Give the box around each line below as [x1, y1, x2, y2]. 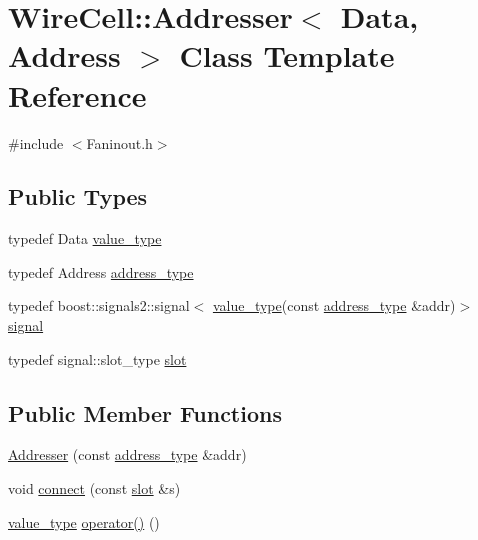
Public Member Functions [8, 397, 282, 428]
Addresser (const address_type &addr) [8, 444, 247, 465]
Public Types [8, 181, 148, 212]
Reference [8, 74, 147, 115]
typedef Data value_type [8, 228, 162, 249]
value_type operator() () [8, 511, 160, 532]
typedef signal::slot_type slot [8, 348, 187, 369]
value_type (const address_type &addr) [212, 295, 456, 316]
